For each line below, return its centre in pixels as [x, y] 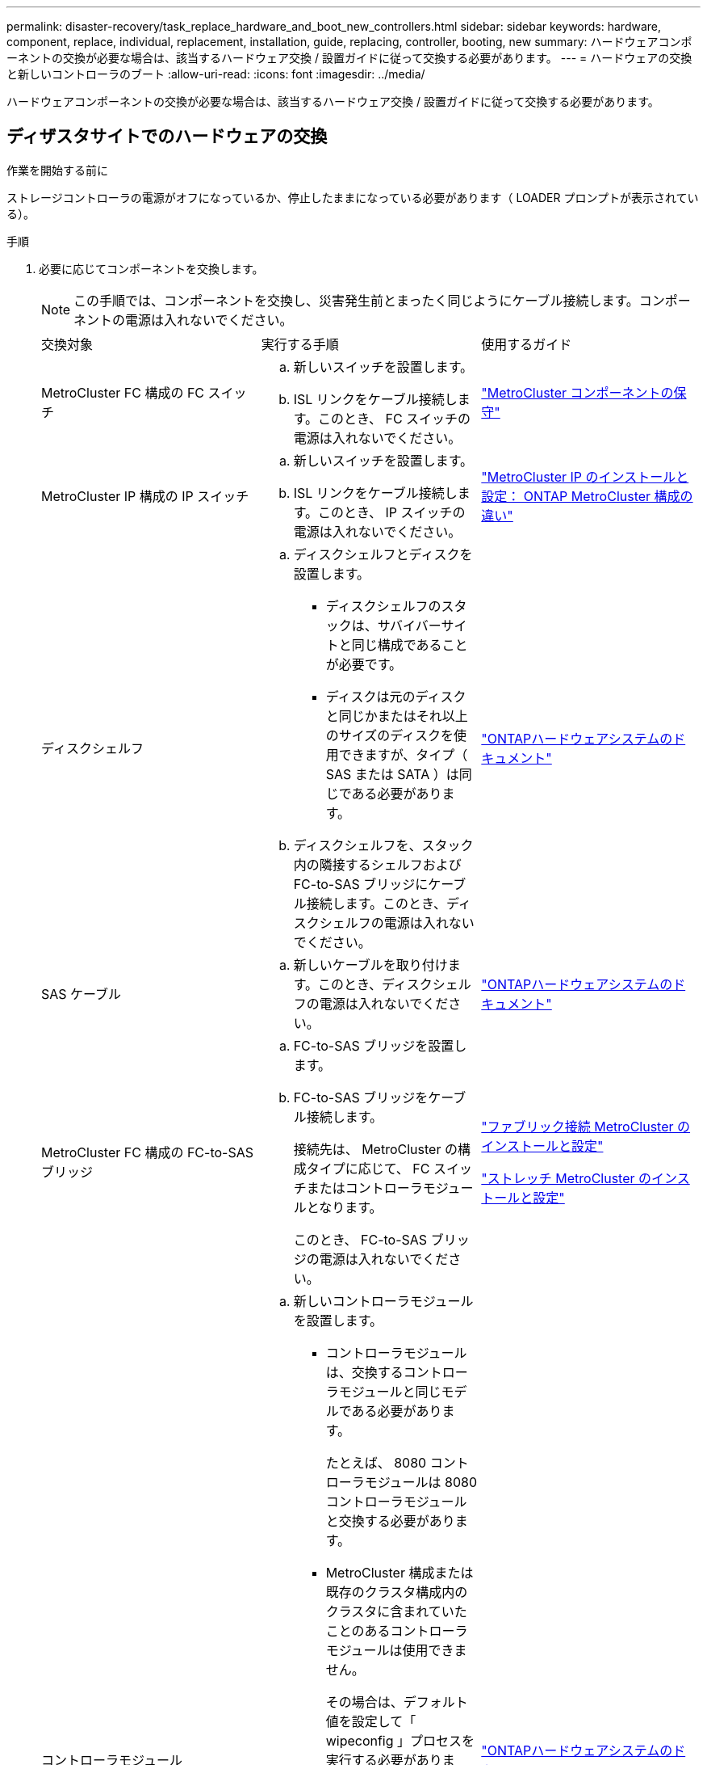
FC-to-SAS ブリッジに [361, 884]
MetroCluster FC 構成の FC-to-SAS [147, 1152]
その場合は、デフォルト [397, 1702]
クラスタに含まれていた [396, 1611]
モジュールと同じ [390, 1391]
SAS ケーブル [82, 994]
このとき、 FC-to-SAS [360, 1239]
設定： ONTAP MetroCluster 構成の [587, 496]
